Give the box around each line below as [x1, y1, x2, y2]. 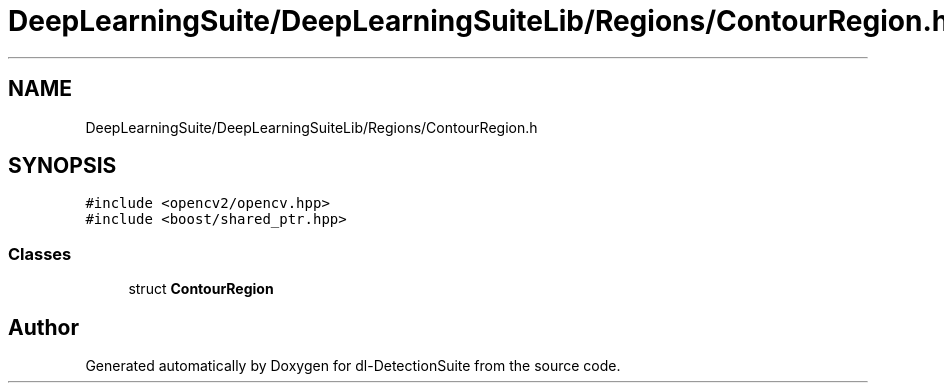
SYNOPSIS [8, 153, 117, 179]
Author [8, 314, 79, 340]
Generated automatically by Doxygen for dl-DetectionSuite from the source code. [85, 357, 621, 375]
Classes [8, 243, 72, 264]
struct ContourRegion [128, 280, 274, 298]
